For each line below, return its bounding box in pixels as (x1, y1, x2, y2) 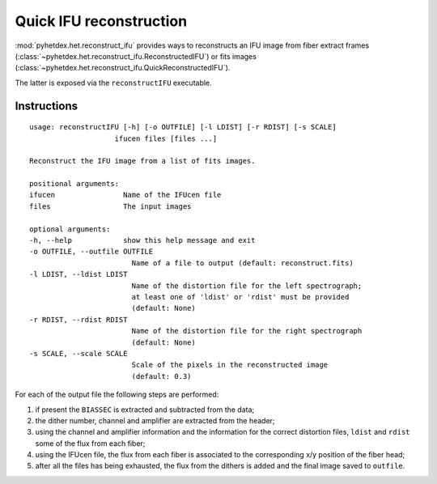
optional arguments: (29, 224, 111, 234)
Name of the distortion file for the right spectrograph (131, 326, 363, 336)
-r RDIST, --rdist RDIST (29, 315, 128, 324)
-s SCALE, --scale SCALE (29, 349, 128, 358)
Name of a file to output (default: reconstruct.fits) (131, 258, 354, 267)
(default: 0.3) (131, 371, 192, 380)
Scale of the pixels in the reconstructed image (131, 360, 329, 370)
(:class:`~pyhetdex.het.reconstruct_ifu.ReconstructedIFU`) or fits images (15, 51, 257, 61)
